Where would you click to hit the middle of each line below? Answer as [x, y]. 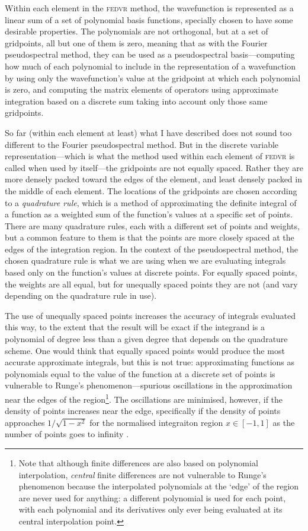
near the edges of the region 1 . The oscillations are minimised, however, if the [144, 398]
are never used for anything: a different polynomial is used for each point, [152, 497]
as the [284, 422]
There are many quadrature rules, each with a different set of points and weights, [152, 225]
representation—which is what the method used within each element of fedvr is [150, 156]
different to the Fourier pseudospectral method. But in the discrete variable [142, 144]
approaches [25, 422]
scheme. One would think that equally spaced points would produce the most [145, 350]
